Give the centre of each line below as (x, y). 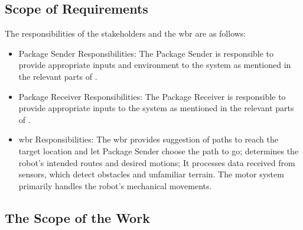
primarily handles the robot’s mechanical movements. (115, 185)
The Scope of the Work (77, 217)
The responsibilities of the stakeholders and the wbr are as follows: (126, 33)
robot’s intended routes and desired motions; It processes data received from (157, 162)
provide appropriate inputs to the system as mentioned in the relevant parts (156, 108)
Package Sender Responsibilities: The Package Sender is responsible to (146, 53)
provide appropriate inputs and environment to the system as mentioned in (155, 65)
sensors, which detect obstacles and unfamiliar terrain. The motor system (151, 174)
